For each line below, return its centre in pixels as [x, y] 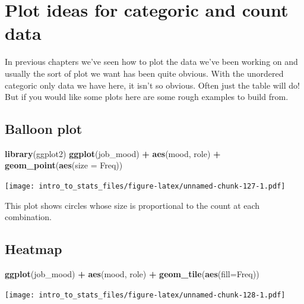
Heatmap [34, 249]
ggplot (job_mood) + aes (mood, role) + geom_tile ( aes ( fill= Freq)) [132, 274]
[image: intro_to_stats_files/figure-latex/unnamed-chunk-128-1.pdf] [145, 295]
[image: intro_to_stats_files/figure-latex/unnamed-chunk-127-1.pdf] [145, 187]
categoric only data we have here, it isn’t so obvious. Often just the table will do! [152, 85]
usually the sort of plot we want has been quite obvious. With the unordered [144, 73]
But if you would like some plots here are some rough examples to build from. [147, 97]
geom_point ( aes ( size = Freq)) [64, 165]
